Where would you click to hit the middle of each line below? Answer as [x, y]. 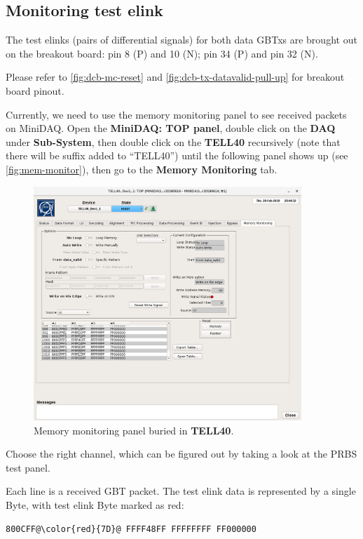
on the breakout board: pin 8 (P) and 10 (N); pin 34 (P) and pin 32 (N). [162, 53]
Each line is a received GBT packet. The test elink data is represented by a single [181, 491]
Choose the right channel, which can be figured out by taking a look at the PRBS [181, 454]
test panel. [28, 467]
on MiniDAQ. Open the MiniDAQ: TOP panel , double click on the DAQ [171, 128]
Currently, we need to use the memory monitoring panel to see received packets [176, 114]
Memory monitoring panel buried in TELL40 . [134, 430]
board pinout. [35, 90]
